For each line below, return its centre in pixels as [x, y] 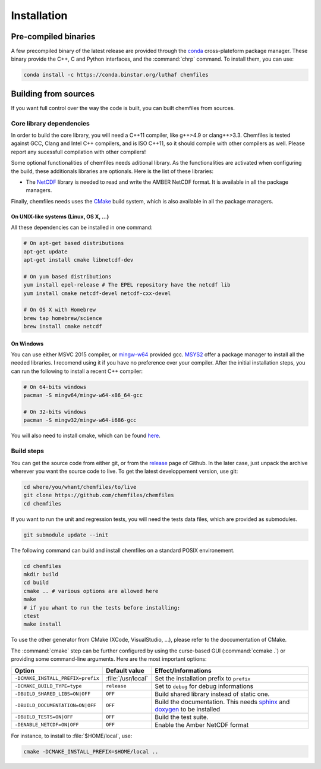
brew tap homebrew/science [63, 318]
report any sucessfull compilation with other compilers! [78, 152]
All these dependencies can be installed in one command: [82, 227]
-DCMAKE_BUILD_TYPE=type [48, 686]
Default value [125, 670]
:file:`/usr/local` [127, 678]
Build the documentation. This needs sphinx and [222, 702]
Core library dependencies [51, 123]
